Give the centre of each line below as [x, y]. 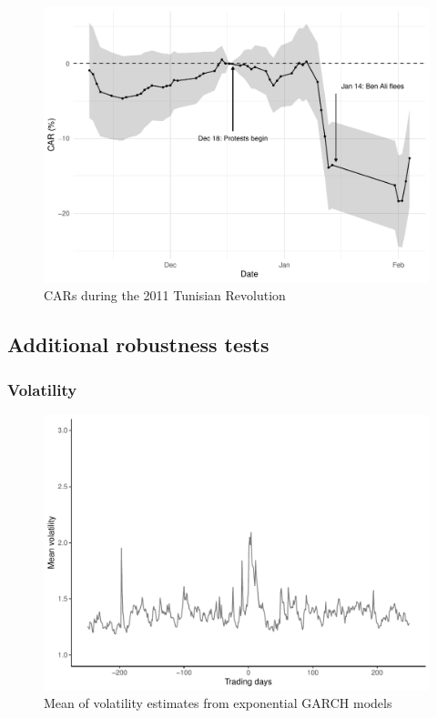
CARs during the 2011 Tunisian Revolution [165, 295]
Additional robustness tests [138, 344]
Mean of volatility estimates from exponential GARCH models [218, 703]
